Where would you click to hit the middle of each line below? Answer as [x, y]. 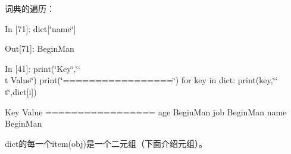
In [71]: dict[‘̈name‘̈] [40, 28]
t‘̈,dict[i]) [21, 91]
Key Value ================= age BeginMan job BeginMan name [146, 111]
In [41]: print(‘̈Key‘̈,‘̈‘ [43, 68]
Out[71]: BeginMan [40, 48]
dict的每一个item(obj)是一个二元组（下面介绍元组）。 [106, 143]
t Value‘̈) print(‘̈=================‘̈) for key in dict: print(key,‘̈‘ [141, 80]
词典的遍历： [30, 8]
